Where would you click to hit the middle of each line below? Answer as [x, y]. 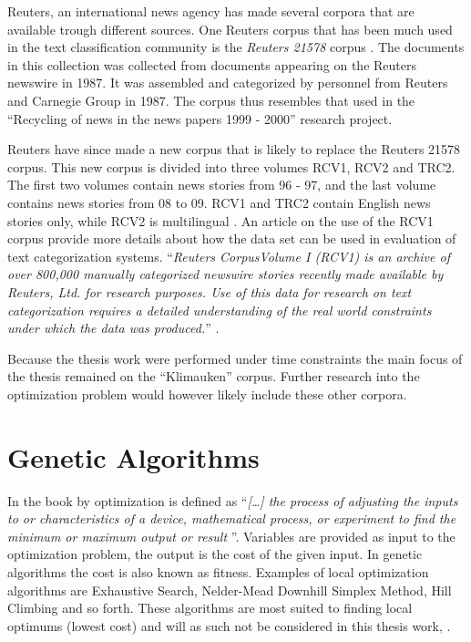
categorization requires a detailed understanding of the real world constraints [220, 310]
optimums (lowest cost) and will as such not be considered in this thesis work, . [229, 625]
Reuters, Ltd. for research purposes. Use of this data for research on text [210, 291]
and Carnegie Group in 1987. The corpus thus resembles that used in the [211, 100]
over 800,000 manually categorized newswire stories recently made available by [225, 274]
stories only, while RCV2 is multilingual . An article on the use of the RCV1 [220, 220]
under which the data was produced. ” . [113, 328]
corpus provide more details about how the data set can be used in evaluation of [232, 238]
